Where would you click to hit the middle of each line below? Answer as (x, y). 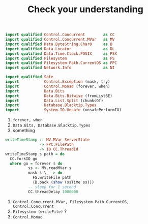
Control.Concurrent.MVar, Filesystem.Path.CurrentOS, (71, 202)
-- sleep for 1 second (52, 187)
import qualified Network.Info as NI (60, 68)
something (24, 131)
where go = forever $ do (36, 164)
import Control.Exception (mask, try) (58, 82)
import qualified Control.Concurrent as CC (60, 35)
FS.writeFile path (52, 178)
